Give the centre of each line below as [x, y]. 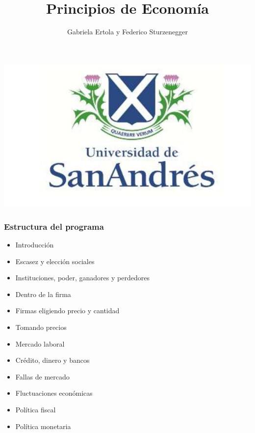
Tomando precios [41, 327]
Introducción [35, 245]
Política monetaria [43, 426]
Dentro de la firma [43, 294]
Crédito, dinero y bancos [52, 360]
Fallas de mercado [42, 376]
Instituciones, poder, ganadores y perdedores [82, 278]
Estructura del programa [54, 226]
